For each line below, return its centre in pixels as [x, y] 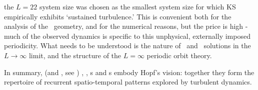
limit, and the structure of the [75, 55]
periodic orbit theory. [179, 55]
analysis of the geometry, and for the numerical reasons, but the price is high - [126, 26]
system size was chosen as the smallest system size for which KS [137, 6]
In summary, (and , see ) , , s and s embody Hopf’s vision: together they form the [129, 72]
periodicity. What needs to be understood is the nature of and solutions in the [127, 45]
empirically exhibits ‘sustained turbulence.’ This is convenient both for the [118, 16]
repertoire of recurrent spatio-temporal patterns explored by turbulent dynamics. [128, 82]
